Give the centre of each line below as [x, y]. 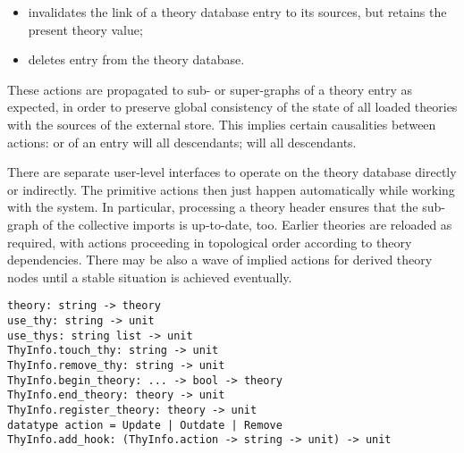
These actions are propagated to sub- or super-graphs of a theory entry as [210, 89]
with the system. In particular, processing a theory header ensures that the [213, 207]
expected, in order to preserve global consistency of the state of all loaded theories [232, 107]
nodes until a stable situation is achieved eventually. [150, 277]
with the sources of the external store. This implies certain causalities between [222, 124]
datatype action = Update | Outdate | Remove [145, 425]
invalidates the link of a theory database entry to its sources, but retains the [237, 12]
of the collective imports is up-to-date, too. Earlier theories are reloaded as [247, 224]
